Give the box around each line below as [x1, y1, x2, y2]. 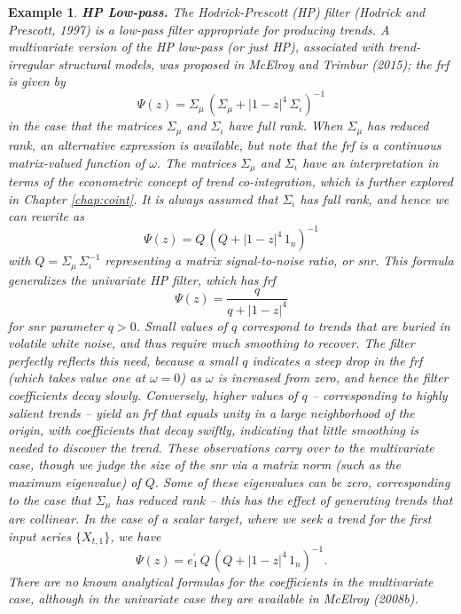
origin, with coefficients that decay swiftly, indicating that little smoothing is [8, 421, 419, 439]
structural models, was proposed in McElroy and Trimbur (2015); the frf [58, 54, 449, 73]
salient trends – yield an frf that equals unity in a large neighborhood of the [8, 403, 415, 421]
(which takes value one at [8, 368, 145, 387]
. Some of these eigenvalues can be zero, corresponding [154, 473, 450, 492]
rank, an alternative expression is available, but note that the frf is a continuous [8, 135, 441, 153]
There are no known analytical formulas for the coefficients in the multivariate [8, 571, 434, 590]
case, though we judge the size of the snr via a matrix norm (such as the [8, 455, 401, 474]
